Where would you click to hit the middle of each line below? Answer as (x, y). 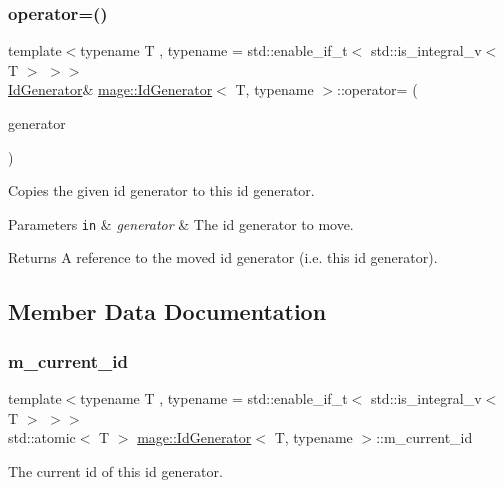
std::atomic (42, 437)
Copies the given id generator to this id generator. (161, 190)
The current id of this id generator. (115, 470)
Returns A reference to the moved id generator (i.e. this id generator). (223, 257)
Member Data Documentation (167, 311)
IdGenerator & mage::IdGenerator (110, 89)
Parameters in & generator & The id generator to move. (181, 223)
